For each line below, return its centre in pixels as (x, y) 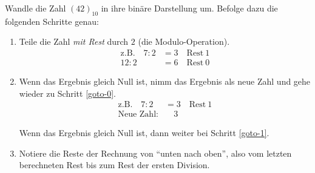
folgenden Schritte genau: (52, 21)
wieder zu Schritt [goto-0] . (67, 93)
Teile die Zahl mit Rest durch (74, 41)
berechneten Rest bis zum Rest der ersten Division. (114, 165)
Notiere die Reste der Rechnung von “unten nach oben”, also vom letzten (155, 153)
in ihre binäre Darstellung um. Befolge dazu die (189, 8)
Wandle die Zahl (36, 8)
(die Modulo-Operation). (184, 41)
